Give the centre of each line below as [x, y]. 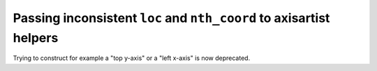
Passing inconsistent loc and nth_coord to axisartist [171, 18]
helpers [36, 38]
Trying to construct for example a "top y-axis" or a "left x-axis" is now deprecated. [132, 58]
